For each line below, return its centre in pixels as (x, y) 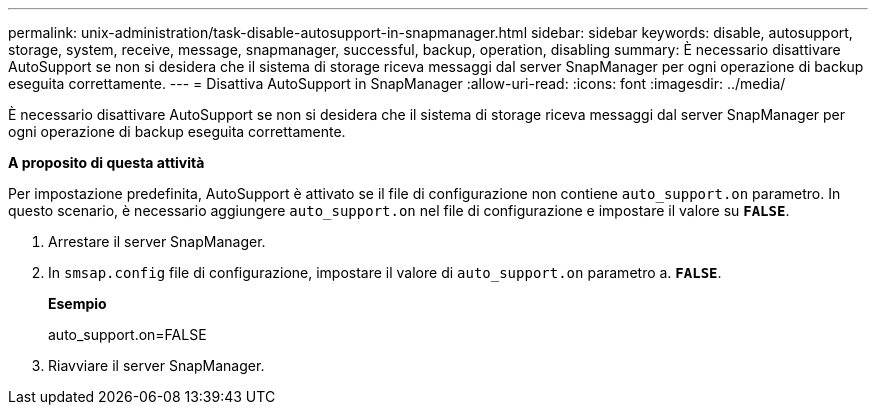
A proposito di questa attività (106, 162)
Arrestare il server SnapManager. (157, 241)
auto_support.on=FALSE (127, 334)
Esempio (77, 303)
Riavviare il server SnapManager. (156, 365)
